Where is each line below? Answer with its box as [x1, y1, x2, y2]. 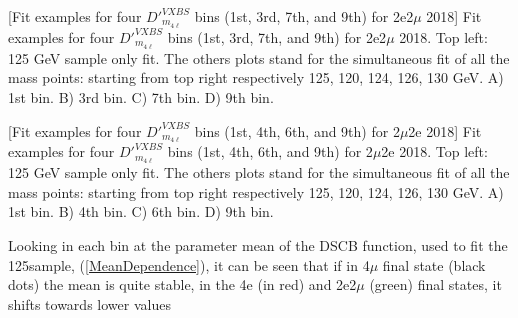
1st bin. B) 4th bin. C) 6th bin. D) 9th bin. [8, 201, 274, 222]
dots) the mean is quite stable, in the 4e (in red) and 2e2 [8, 274, 357, 295]
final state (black [382, 254, 486, 275]
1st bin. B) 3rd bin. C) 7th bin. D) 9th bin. [8, 86, 274, 107]
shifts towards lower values [8, 293, 171, 314]
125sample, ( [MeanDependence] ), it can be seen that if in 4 [8, 254, 370, 275]
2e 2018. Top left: [381, 141, 488, 162]
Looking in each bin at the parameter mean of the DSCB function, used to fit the [8, 235, 508, 255]
